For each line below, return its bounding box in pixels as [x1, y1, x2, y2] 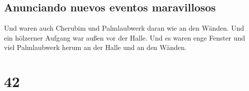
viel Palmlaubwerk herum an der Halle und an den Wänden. [4, 42, 187, 52]
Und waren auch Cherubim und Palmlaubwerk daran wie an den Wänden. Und [4, 23, 244, 33]
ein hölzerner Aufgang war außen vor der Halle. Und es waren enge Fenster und [4, 32, 246, 43]
